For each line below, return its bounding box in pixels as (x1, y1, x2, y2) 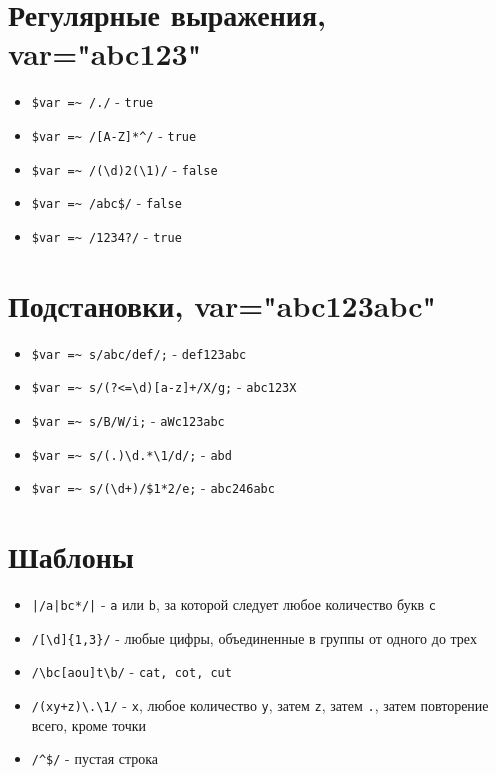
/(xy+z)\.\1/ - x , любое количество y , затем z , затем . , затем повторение (31, 695, 489, 716)
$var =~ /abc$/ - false (31, 192, 182, 213)
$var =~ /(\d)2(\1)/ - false (31, 158, 218, 179)
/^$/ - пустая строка (31, 748, 159, 769)
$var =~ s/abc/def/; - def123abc (31, 342, 247, 363)
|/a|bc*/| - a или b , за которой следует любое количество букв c (31, 594, 436, 615)
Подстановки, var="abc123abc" (8, 284, 437, 325)
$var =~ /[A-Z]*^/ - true (31, 124, 197, 145)
